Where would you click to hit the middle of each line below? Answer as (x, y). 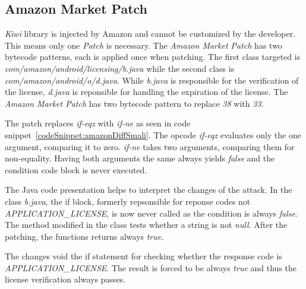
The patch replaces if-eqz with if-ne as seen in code (98, 123)
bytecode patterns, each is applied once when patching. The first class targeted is (153, 57)
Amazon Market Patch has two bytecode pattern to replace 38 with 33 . (134, 103)
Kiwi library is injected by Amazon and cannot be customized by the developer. (150, 34)
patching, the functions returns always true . (84, 236)
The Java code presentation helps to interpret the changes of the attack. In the (149, 190)
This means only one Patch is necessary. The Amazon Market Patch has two (143, 45)
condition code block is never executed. (76, 169)
